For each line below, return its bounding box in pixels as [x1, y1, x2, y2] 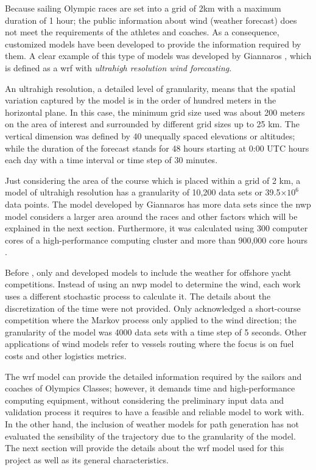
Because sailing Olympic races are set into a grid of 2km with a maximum [5, 2, 281, 14]
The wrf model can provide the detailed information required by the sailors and [5, 370, 302, 382]
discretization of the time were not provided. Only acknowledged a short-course [5, 301, 301, 314]
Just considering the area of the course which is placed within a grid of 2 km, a [5, 174, 301, 186]
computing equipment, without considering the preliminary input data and [5, 393, 284, 406]
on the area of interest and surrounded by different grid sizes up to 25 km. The [5, 118, 300, 130]
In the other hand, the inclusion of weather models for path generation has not [5, 418, 300, 430]
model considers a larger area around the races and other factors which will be [5, 209, 298, 222]
